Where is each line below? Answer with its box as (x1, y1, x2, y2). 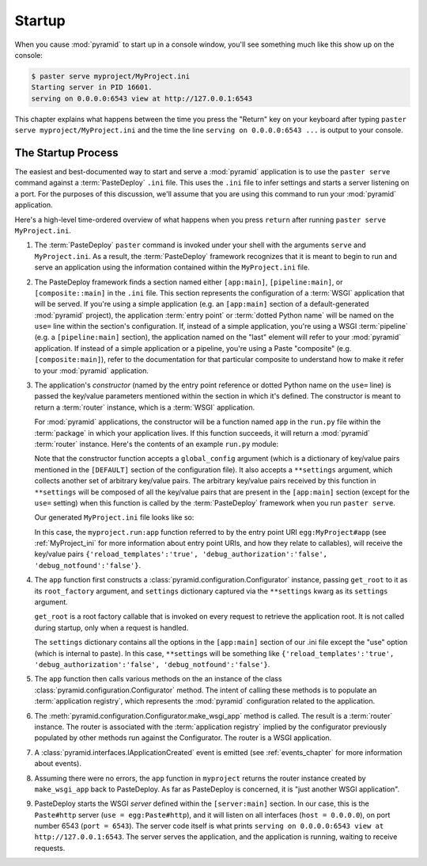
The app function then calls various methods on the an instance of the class (34, 674, 282, 684)
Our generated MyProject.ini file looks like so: (34, 513, 195, 522)
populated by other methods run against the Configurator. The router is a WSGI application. (34, 733, 332, 742)
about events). (34, 759, 82, 769)
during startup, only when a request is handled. (34, 623, 189, 632)
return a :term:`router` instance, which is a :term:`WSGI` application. (34, 402, 255, 412)
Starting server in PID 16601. (31, 83, 153, 92)
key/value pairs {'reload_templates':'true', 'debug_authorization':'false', (34, 549, 328, 559)
